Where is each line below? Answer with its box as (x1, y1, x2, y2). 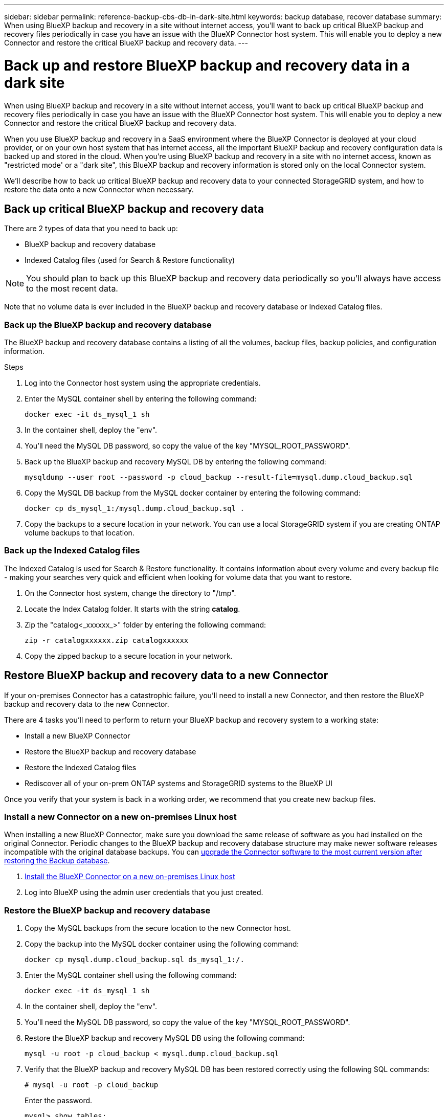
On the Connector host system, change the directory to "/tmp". (25, 588, 236, 597)
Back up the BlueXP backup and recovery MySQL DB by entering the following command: (25, 457, 326, 466)
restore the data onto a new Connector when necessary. (4, 185, 194, 194)
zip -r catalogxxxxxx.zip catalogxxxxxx (25, 636, 189, 644)
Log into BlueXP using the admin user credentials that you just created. (25, 888, 263, 897)
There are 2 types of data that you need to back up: (4, 224, 178, 233)
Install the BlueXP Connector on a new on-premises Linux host (25, 872, 235, 881)
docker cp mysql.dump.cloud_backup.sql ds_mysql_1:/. (25, 955, 244, 964)
